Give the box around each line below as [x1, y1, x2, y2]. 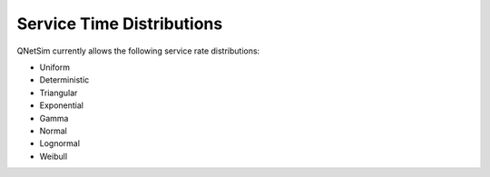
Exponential [39, 100, 83, 111]
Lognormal [39, 138, 81, 149]
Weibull [39, 151, 68, 162]
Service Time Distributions [16, 14, 223, 34]
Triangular [39, 87, 78, 98]
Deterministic [39, 74, 90, 85]
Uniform [39, 62, 70, 73]
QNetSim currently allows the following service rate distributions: [16, 45, 260, 56]
